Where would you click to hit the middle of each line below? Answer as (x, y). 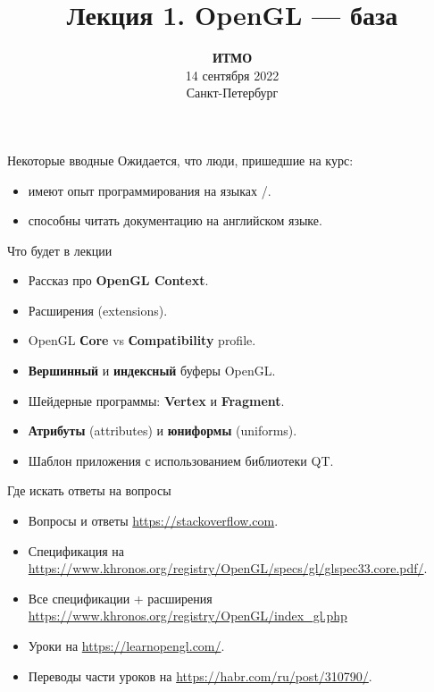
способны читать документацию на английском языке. (175, 220)
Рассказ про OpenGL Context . (118, 280)
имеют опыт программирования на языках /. (150, 190)
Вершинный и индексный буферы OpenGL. (152, 371)
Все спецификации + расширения (120, 598)
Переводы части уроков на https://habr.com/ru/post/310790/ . (200, 675)
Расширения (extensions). (98, 310)
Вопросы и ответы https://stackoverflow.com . (153, 521)
